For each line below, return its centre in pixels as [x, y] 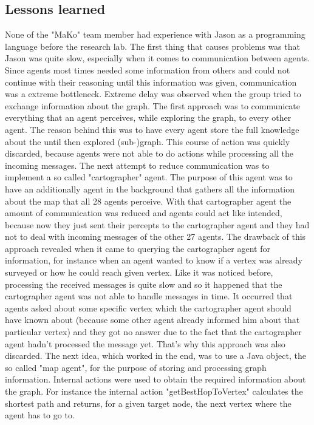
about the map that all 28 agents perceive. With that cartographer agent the [148, 201]
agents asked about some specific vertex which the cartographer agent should [148, 308]
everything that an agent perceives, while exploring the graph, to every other [148, 117]
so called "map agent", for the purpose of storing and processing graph [136, 367]
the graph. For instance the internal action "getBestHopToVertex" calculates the [154, 391]
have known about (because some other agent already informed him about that [152, 320]
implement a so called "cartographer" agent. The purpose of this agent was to [149, 177]
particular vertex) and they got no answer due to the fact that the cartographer [153, 332]
